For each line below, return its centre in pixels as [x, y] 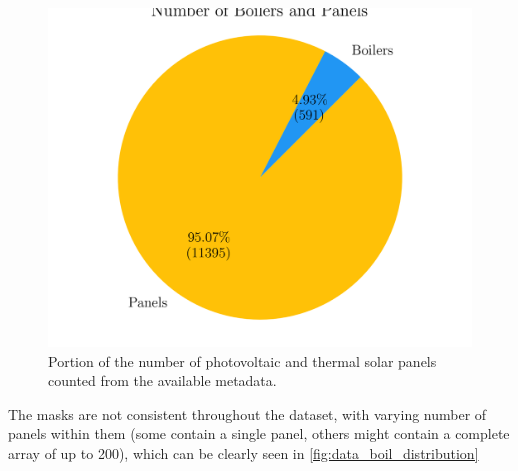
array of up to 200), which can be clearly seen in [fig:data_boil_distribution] [243, 453]
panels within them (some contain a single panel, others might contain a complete [259, 433]
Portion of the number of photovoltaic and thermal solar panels [242, 360]
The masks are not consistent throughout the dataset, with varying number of [247, 413]
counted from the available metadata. [162, 380]
